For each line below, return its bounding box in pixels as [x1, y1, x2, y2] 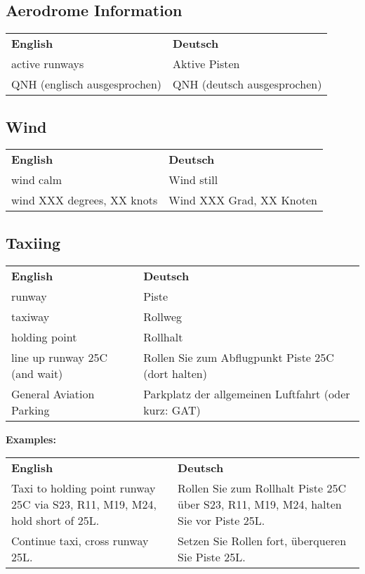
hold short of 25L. [11, 512, 100, 529]
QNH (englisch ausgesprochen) [11, 76, 162, 93]
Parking [11, 401, 50, 418]
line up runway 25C [11, 348, 107, 365]
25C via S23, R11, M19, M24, [11, 496, 157, 513]
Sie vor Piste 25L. [178, 512, 265, 529]
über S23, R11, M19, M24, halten [178, 496, 342, 513]
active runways [11, 56, 84, 72]
